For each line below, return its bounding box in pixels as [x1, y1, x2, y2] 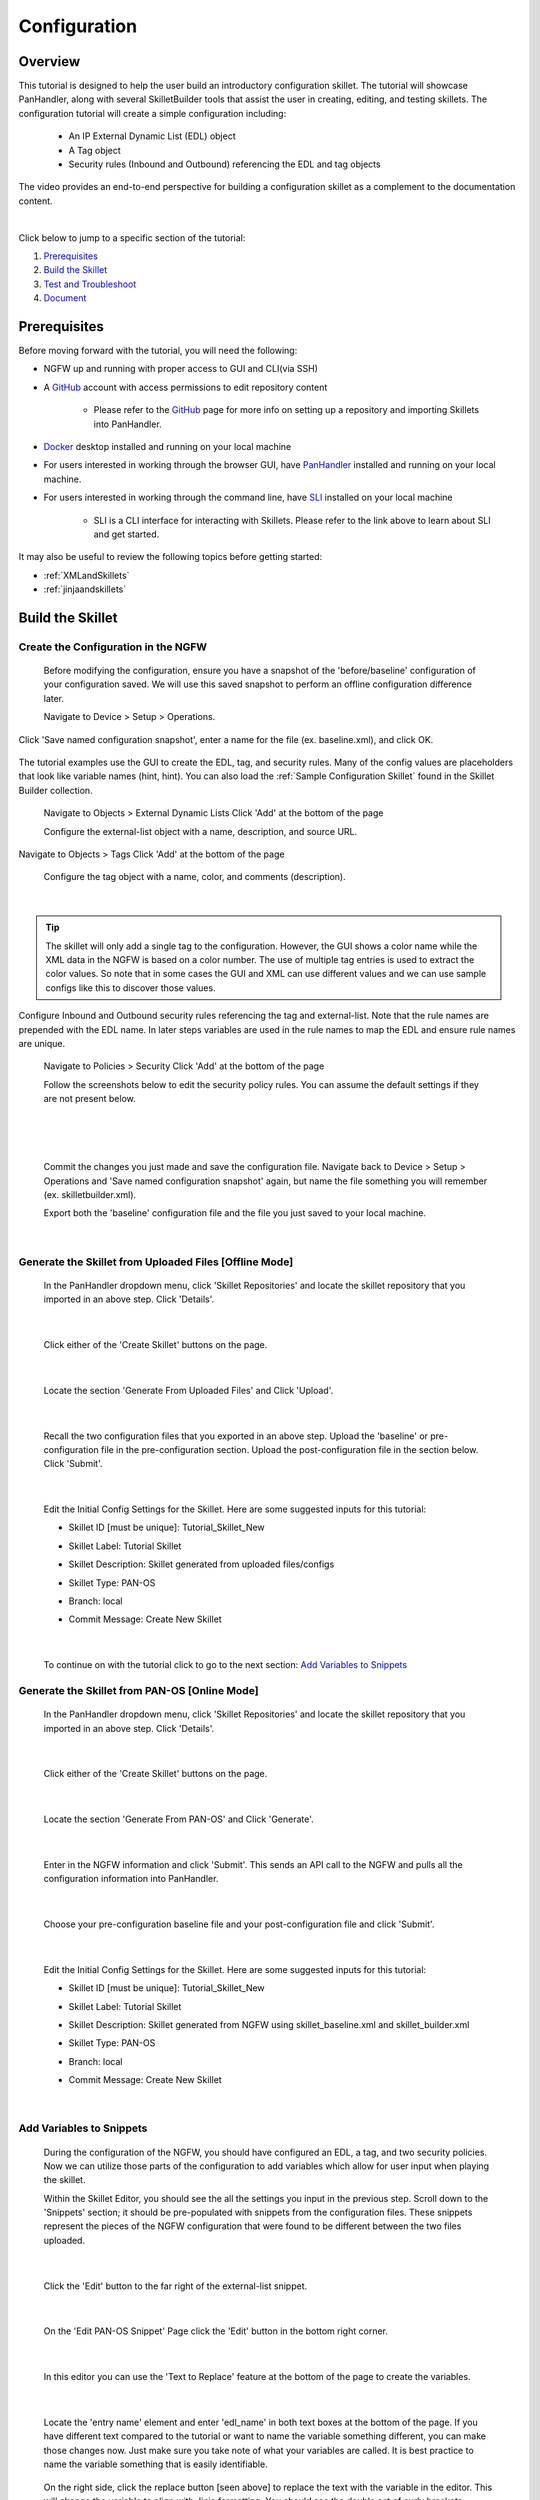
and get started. [93, 528, 160, 540]
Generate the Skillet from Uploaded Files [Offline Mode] [18, 1255, 294, 1269]
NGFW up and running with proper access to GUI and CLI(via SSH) [43, 363, 319, 375]
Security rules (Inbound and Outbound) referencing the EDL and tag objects [68, 158, 381, 170]
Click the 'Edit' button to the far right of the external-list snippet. [43, 2280, 308, 2292]
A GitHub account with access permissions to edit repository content [43, 381, 328, 393]
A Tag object [68, 144, 122, 156]
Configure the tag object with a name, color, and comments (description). [43, 871, 346, 883]
